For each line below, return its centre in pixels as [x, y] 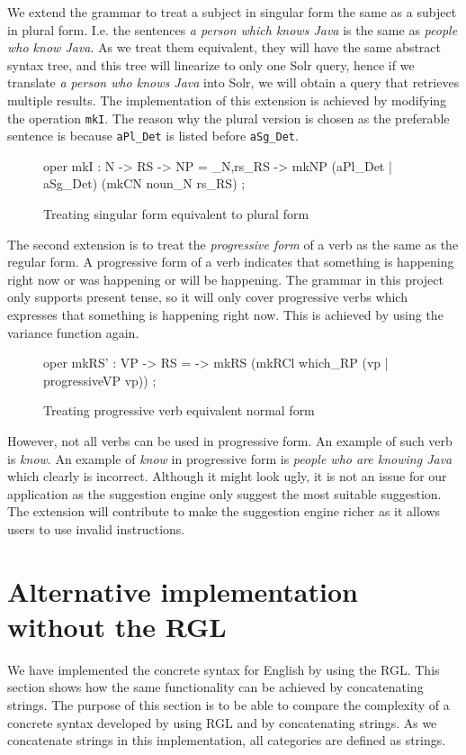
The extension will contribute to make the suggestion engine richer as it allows [224, 511]
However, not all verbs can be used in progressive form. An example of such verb [230, 441]
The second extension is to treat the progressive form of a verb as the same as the [233, 244]
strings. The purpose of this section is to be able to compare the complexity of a [229, 705]
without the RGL [117, 626]
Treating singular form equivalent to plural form [176, 214]
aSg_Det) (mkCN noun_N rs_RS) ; [144, 183]
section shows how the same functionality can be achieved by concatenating [215, 687]
